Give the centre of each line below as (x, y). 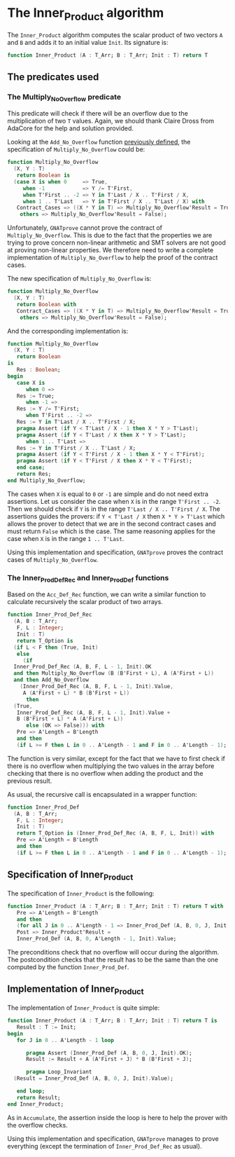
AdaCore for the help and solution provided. (71, 128)
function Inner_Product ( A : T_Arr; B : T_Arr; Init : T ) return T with (115, 906)
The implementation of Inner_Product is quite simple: (84, 1008)
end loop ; (31, 1091)
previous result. (30, 781)
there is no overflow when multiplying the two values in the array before (111, 766)
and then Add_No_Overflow (51, 680)
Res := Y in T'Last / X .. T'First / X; (76, 422)
